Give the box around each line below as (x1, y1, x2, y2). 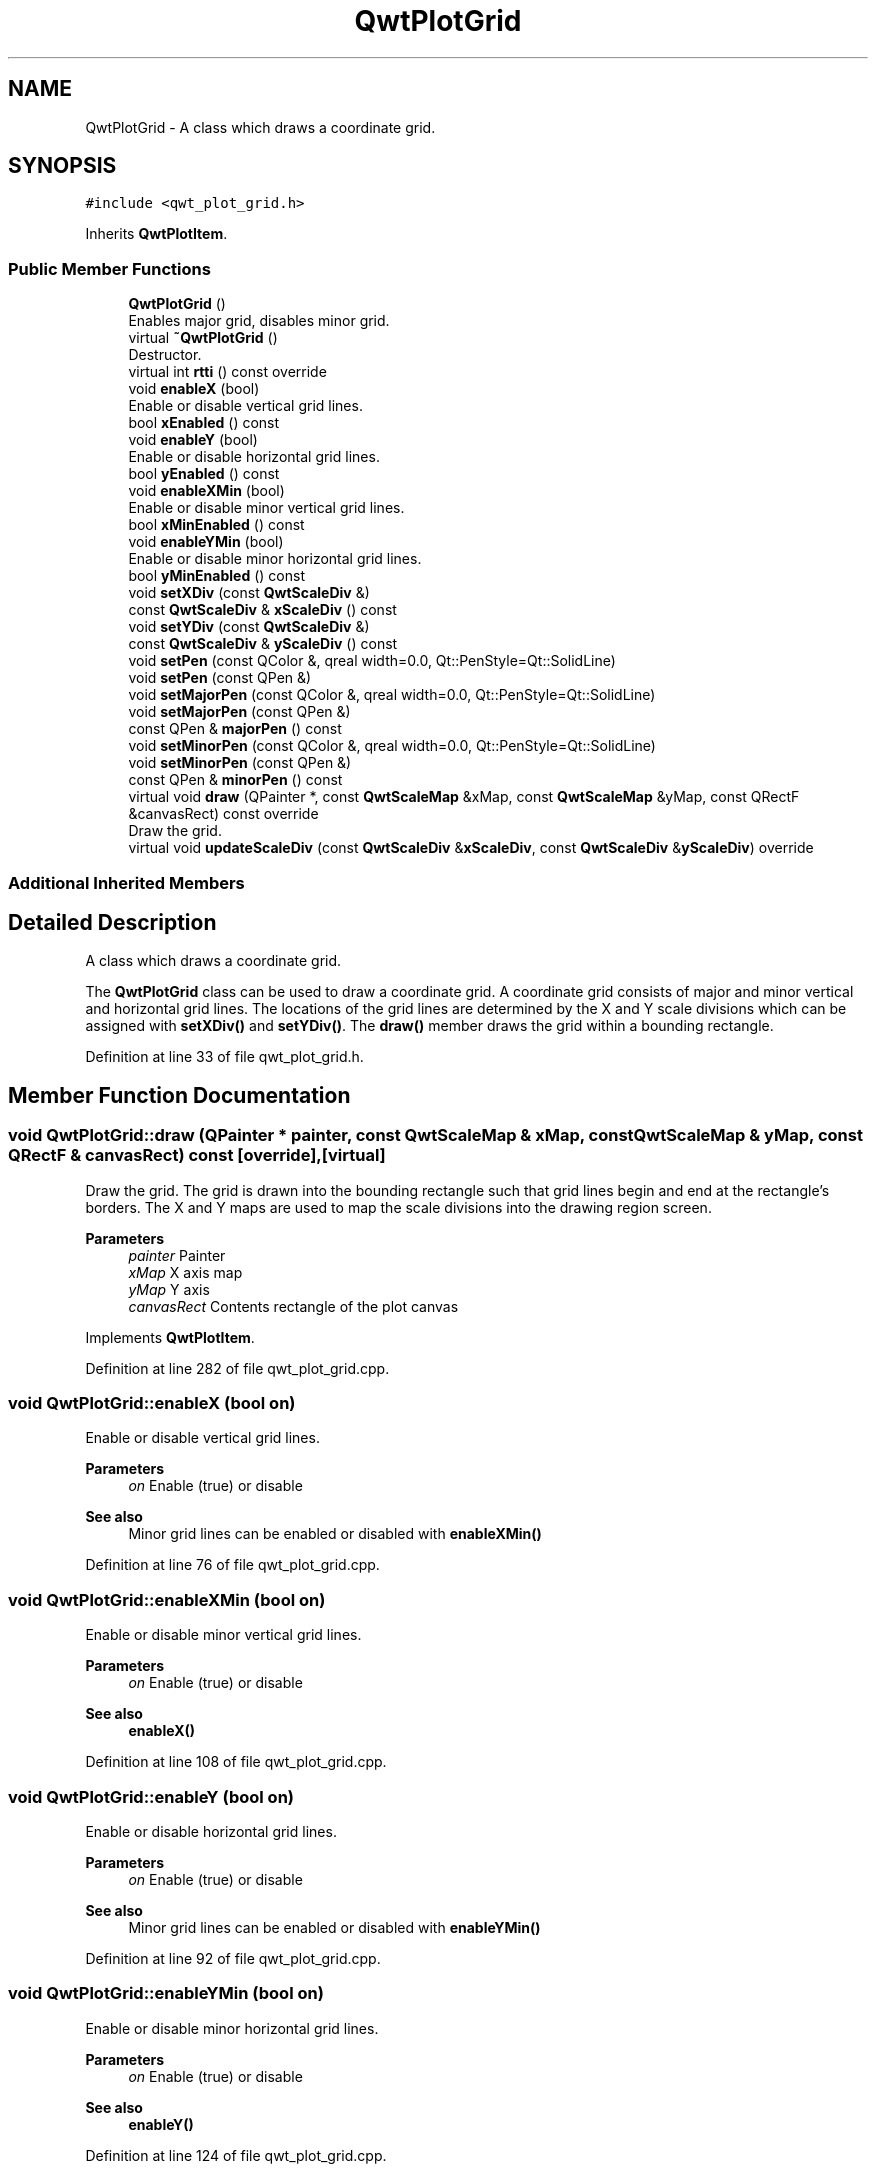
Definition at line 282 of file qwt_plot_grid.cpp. (85, 1359, 390, 1377)
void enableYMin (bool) (128, 533, 284, 551)
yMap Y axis (128, 1280, 210, 1298)
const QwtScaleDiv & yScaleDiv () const (128, 635, 398, 653)
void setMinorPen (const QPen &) (128, 754, 352, 772)
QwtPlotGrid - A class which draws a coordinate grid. (85, 118, 436, 136)
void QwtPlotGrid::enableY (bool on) (8, 1786, 294, 1807)
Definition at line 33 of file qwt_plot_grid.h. (85, 1048, 364, 1066)
